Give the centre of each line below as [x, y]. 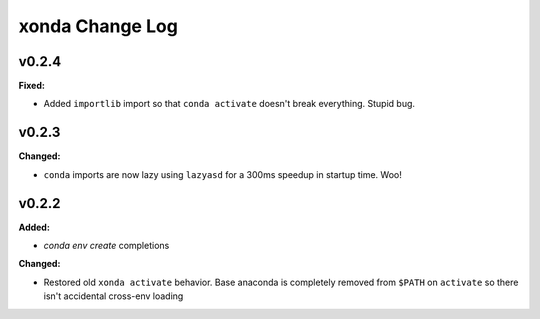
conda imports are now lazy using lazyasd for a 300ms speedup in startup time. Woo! [222, 174]
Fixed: [31, 86]
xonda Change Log [98, 26]
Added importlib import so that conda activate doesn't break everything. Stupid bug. [229, 104]
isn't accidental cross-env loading [113, 296]
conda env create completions [106, 246]
